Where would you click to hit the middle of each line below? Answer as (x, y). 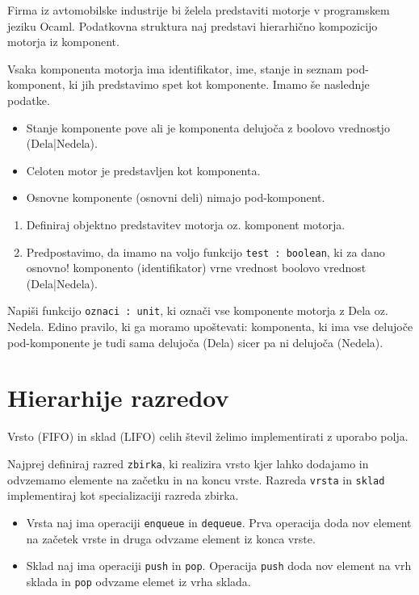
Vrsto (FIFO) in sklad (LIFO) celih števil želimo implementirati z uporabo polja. (208, 436)
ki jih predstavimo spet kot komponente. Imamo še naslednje (219, 84)
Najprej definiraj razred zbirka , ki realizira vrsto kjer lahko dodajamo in (188, 463)
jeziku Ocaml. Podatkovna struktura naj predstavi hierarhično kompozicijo (193, 25)
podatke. (29, 100)
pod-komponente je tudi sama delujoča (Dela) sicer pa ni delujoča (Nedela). (195, 342)
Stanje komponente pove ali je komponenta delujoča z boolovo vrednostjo (208, 127)
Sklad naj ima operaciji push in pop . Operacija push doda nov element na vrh (219, 566)
